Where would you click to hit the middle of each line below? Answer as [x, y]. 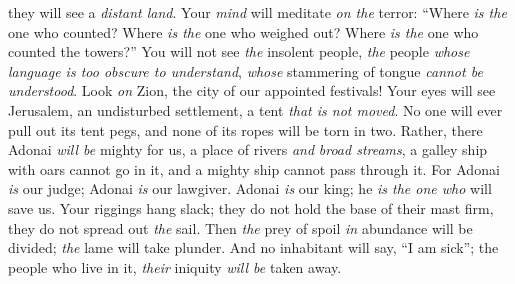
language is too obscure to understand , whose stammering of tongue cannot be [245, 70]
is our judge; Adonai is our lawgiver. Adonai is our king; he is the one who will [250, 188]
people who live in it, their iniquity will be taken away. [175, 266]
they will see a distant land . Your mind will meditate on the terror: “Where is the [257, 12]
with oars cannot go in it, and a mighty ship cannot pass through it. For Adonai [254, 168]
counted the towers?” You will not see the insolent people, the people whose [239, 51]
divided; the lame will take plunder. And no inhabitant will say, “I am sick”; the [253, 247]
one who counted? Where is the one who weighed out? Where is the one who [243, 31]
